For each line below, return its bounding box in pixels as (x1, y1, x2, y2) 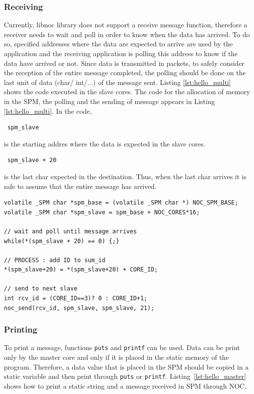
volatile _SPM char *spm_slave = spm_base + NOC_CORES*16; (4, 208, 200, 216)
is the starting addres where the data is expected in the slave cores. (4, 138, 206, 148)
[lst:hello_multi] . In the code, (4, 105, 92, 116)
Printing (4, 323, 38, 335)
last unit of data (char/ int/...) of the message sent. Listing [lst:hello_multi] (4, 77, 231, 87)
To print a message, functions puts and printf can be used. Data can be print (4, 342, 240, 353)
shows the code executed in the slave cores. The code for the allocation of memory (4, 86, 250, 97)
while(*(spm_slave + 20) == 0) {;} (4, 237, 120, 245)
